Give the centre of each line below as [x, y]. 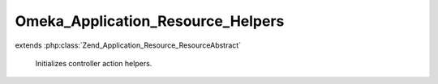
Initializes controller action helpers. [94, 63]
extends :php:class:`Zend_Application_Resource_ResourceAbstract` [128, 45]
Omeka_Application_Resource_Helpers [150, 21]
